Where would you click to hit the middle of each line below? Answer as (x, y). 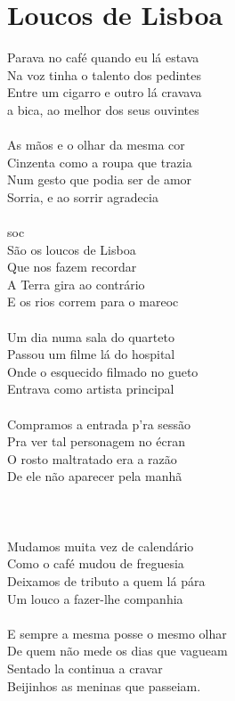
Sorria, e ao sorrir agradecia (83, 196)
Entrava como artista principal (91, 389)
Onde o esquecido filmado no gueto (103, 371)
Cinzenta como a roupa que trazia (100, 162)
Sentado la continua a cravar (85, 668)
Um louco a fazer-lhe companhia (95, 598)
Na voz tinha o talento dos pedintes (104, 74)
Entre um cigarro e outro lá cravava (105, 92)
